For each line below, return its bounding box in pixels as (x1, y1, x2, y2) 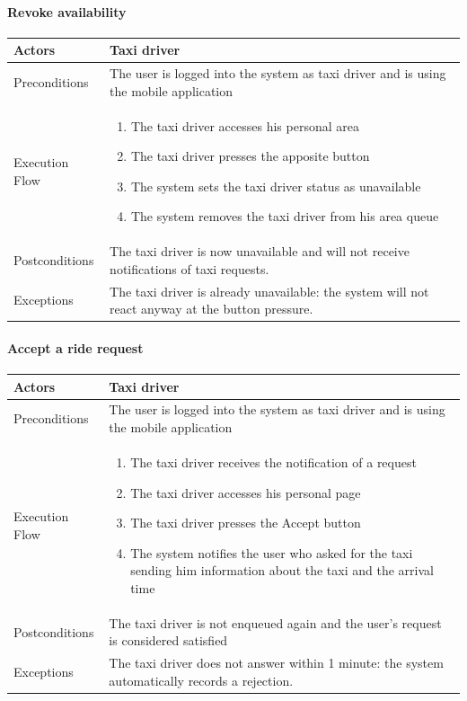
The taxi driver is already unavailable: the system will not (110, 281, 429, 300)
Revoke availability (7, 2, 127, 21)
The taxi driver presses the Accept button (130, 513, 361, 532)
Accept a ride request (7, 338, 144, 357)
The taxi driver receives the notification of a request (130, 452, 417, 471)
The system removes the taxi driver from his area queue (130, 207, 439, 226)
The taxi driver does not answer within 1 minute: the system (109, 653, 444, 672)
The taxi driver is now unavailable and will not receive (110, 242, 410, 261)
